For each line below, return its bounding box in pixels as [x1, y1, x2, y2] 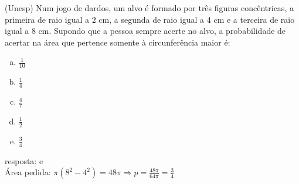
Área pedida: [5, 166, 51, 178]
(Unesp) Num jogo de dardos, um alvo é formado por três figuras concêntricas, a [5, 2, 294, 13]
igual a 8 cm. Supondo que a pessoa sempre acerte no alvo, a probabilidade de [5, 25, 286, 37]
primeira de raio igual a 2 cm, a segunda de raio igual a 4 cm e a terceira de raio [5, 13, 295, 25]
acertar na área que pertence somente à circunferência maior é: [5, 36, 230, 48]
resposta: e [5, 154, 43, 166]
